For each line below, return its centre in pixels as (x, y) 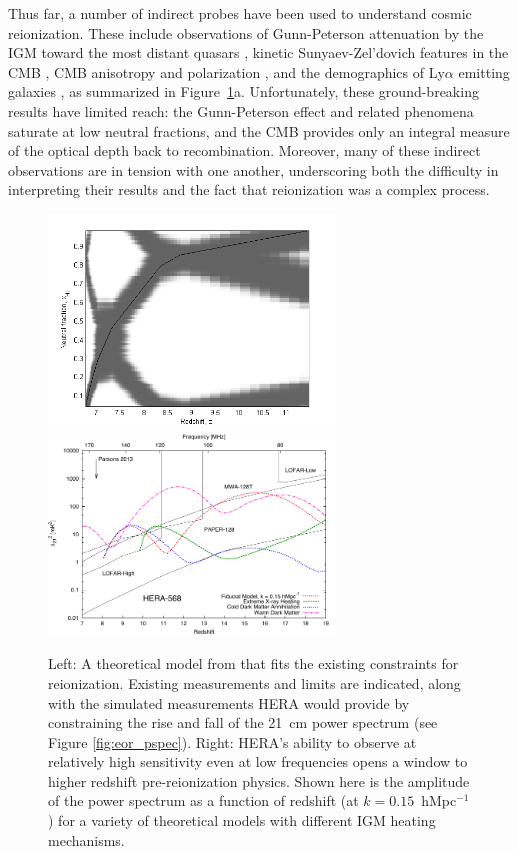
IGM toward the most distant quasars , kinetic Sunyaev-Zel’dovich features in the (258, 52)
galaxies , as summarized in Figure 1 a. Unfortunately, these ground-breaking (243, 91)
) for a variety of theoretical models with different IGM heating (242, 820)
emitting (484, 71)
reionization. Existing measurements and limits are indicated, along (254, 682)
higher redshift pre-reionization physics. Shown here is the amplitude (259, 780)
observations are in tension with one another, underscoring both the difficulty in (253, 169)
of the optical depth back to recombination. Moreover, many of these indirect (244, 150)
